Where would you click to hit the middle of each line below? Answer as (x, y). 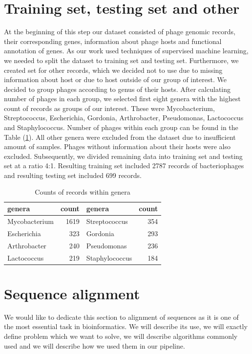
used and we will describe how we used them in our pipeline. (94, 345)
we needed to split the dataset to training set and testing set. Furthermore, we (121, 60)
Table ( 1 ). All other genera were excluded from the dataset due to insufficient (120, 137)
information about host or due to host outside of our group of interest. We (115, 79)
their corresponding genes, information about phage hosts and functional (113, 41)
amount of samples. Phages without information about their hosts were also (117, 146)
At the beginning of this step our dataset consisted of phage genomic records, (120, 32)
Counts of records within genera (83, 191)
